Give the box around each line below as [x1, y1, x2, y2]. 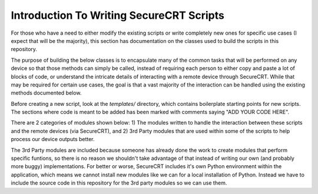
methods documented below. [11, 89, 82, 96]
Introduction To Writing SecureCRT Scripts [11, 9, 225, 22]
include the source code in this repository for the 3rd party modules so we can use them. [11, 179, 227, 186]
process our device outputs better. [11, 136, 95, 143]
